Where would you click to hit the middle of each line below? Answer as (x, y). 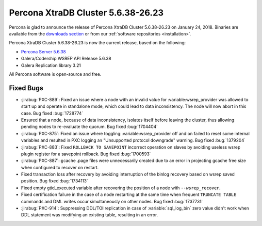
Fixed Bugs (26, 88)
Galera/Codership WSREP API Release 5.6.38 (66, 59)
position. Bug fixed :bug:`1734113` (55, 181)
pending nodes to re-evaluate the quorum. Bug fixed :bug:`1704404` (89, 127)
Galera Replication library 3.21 (51, 65)
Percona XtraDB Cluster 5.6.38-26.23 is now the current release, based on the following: (98, 43)
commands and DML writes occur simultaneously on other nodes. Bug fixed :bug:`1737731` (112, 201)
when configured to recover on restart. (60, 167)
